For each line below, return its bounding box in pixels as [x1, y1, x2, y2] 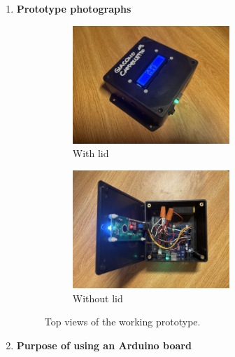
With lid [72, 146, 109, 161]
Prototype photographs [16, 1, 131, 15]
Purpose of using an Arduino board [16, 337, 192, 352]
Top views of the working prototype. [44, 314, 201, 329]
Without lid [72, 290, 123, 305]
